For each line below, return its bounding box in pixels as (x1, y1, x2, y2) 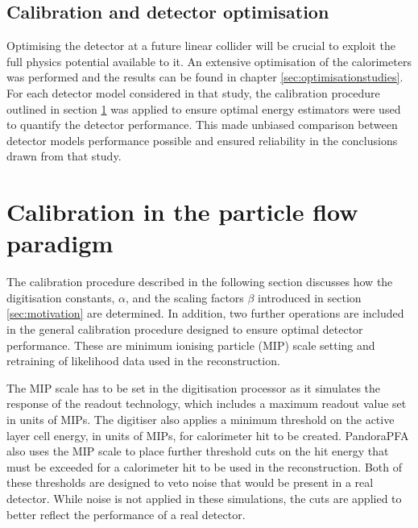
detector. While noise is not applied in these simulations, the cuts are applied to (6, 489, 402, 506)
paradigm (6, 227, 114, 260)
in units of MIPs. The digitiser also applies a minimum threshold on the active (6, 411, 395, 428)
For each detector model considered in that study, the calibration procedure (6, 84, 380, 101)
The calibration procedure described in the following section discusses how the (6, 273, 393, 290)
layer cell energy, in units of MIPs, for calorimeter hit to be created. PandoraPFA (6, 426, 409, 443)
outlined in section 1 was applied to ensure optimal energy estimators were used (6, 100, 401, 117)
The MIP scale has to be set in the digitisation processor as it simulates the (6, 379, 381, 396)
